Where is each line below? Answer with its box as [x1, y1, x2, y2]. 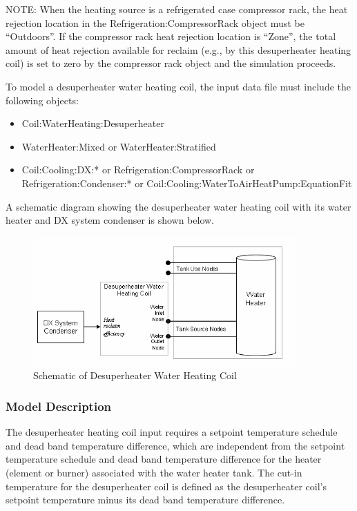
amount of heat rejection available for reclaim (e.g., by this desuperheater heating [6, 42, 351, 57]
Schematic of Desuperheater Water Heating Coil [33, 368, 237, 383]
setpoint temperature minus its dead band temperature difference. [6, 492, 285, 507]
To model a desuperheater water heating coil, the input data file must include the [6, 79, 351, 93]
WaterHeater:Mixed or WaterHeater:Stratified [21, 139, 216, 153]
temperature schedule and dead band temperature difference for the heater [6, 452, 322, 466]
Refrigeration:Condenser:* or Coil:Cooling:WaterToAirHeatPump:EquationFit [21, 175, 352, 190]
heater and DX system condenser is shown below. [6, 213, 215, 227]
